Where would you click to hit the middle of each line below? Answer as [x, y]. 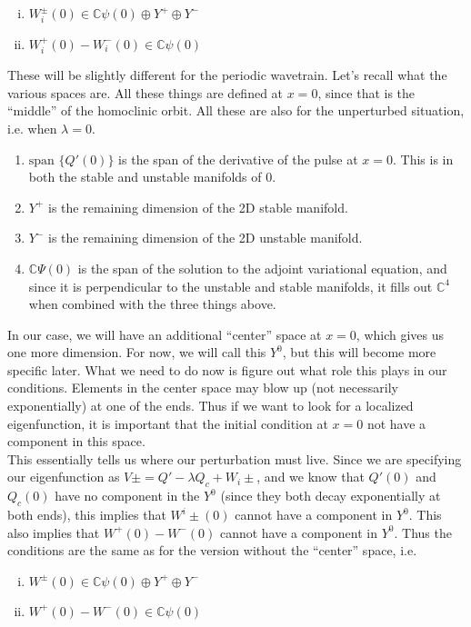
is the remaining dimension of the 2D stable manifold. [198, 207]
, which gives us [400, 334]
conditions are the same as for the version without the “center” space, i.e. [212, 550]
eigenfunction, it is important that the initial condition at [168, 423]
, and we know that [311, 477]
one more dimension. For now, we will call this [137, 352]
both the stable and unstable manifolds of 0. [152, 177]
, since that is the [366, 92]
